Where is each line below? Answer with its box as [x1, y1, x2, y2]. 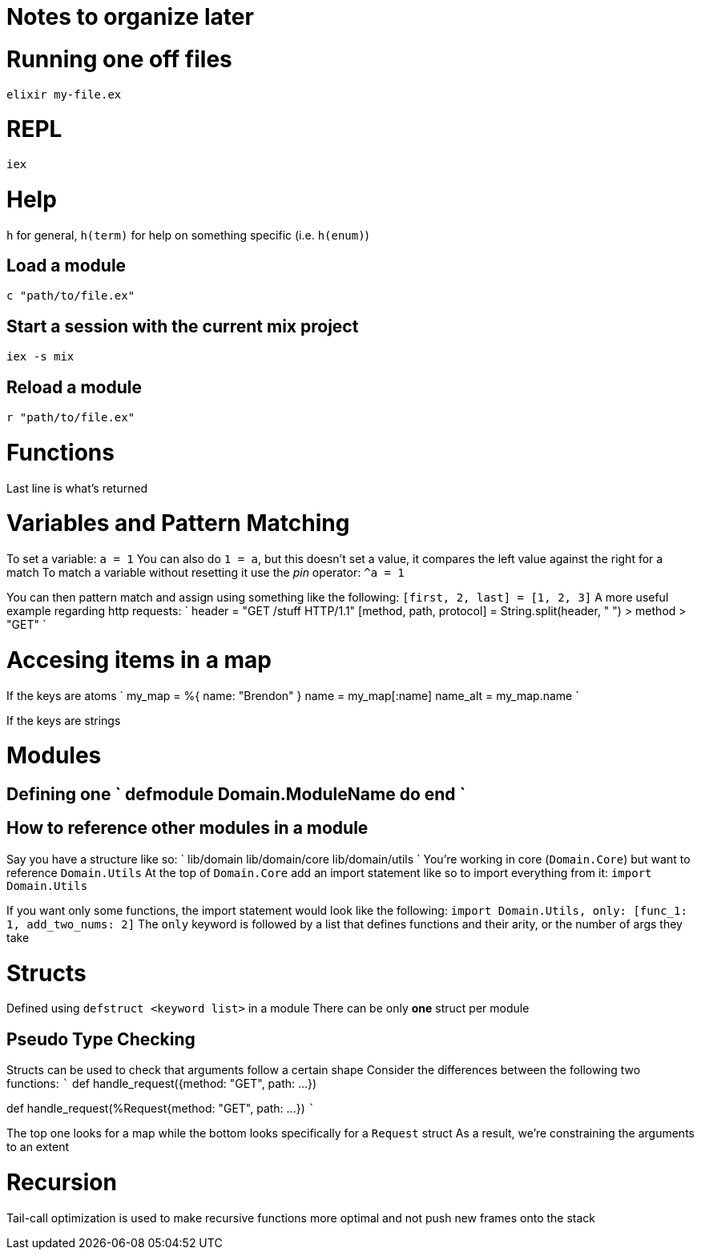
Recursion [6, 1168, 117, 1196]
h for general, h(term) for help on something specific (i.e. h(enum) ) [6, 227, 369, 242]
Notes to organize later [6, 3, 254, 30]
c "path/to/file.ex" [6, 289, 135, 303]
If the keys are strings [6, 713, 121, 727]
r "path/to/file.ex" [6, 411, 135, 425]
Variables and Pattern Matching [6, 509, 350, 537]
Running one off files [6, 45, 232, 73]
